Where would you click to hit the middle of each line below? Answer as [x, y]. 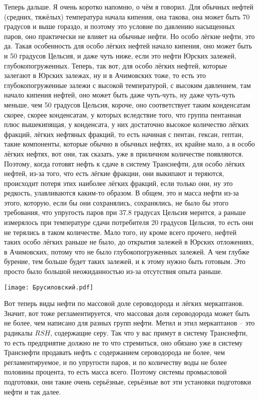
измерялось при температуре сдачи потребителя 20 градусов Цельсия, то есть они [129, 222]
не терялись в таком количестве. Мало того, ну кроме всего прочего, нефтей [120, 232]
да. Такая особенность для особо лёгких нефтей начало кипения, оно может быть [128, 46]
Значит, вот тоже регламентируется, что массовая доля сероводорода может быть [127, 313]
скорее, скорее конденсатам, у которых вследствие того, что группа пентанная [123, 114]
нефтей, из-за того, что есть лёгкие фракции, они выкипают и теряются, [114, 173]
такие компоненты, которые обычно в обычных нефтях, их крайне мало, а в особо [129, 144]
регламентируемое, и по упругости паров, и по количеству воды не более [116, 362]
